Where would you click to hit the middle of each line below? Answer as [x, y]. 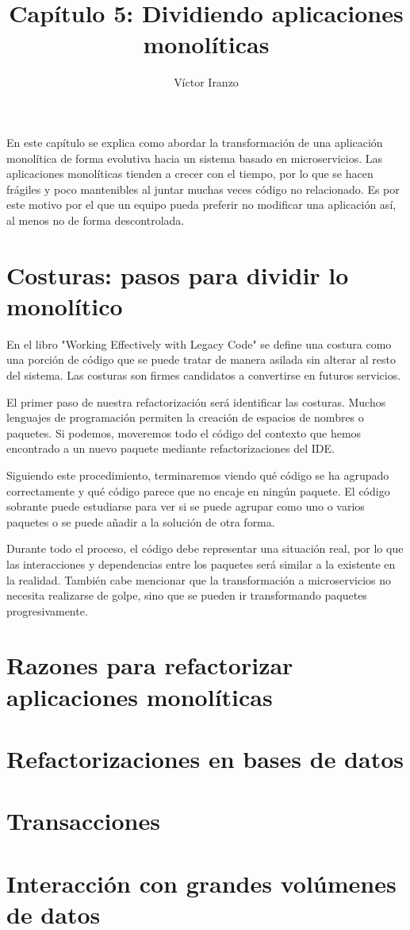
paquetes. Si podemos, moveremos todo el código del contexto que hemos [184, 432]
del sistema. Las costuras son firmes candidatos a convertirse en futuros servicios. [204, 374]
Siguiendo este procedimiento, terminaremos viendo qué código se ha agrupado [198, 475]
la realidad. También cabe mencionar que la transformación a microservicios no [199, 579]
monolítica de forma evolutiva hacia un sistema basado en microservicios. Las [195, 158]
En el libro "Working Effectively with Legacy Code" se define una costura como [199, 343]
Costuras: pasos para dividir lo [178, 274]
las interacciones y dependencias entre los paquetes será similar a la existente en [201, 563]
